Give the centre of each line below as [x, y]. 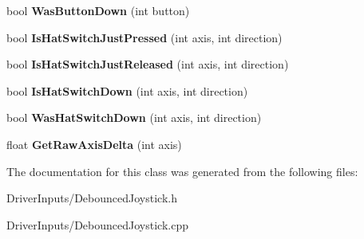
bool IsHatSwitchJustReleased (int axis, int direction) [148, 64]
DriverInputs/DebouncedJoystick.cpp [97, 224]
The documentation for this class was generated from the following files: [182, 171]
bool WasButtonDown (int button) [98, 10]
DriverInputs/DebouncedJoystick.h [92, 198]
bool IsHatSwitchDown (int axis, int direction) [127, 90]
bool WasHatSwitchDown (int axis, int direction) [134, 118]
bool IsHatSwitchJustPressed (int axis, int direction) [144, 37]
